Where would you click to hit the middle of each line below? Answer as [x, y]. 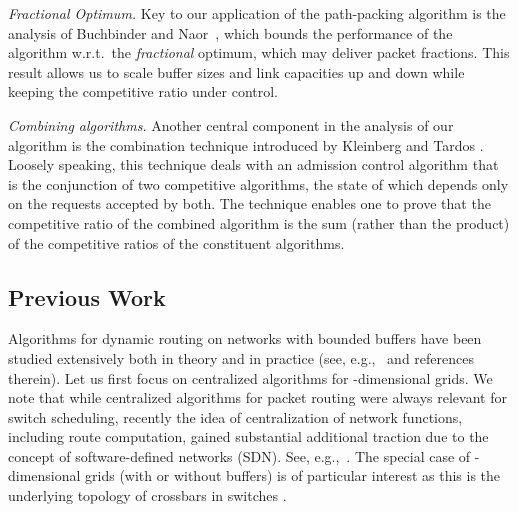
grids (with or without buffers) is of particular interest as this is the [293, 475]
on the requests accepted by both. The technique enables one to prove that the [249, 203]
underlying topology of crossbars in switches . [147, 495]
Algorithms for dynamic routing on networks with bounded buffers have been [245, 338]
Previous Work [87, 296]
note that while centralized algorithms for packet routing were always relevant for [257, 397]
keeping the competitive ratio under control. [143, 91]
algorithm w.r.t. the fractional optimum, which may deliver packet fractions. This [259, 52]
